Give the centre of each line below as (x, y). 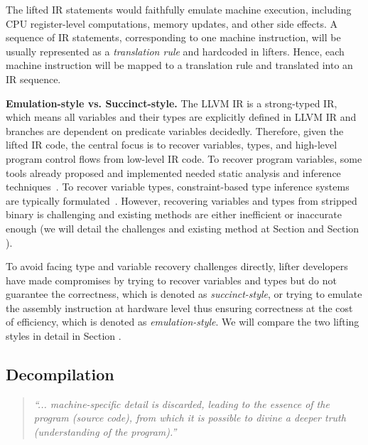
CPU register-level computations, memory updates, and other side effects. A (172, 23)
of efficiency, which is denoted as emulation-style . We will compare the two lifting (183, 322)
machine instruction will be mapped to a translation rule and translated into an (179, 65)
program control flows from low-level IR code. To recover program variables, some (184, 158)
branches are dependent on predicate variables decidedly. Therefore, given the (175, 130)
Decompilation (60, 374)
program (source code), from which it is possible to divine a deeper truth (190, 418)
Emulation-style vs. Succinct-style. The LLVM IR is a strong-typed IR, (172, 103)
